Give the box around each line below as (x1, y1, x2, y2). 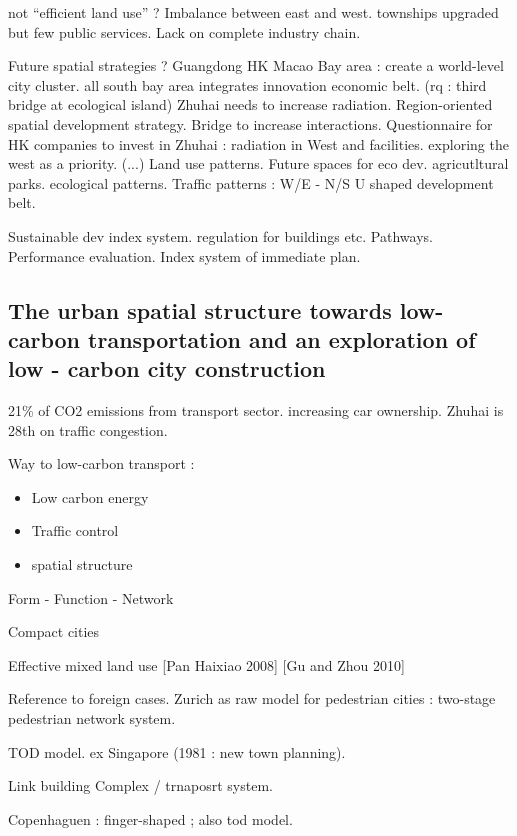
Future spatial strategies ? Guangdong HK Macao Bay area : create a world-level (8, 55, 504, 76)
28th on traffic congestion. (8, 419, 168, 440)
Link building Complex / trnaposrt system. (8, 775, 273, 796)
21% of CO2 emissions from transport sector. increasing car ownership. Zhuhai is (8, 400, 504, 421)
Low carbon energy (31, 486, 149, 507)
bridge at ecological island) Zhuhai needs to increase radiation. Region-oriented (8, 94, 493, 115)
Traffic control (31, 520, 119, 541)
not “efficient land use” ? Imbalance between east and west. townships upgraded (8, 2, 499, 22)
